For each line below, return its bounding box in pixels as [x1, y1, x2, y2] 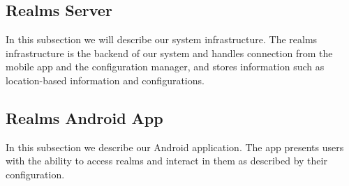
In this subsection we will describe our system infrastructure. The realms [6, 32, 318, 47]
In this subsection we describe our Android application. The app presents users [6, 139, 344, 154]
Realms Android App [6, 107, 163, 128]
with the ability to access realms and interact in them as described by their [6, 153, 327, 168]
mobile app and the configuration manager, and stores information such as [6, 59, 325, 74]
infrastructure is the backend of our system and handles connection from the [6, 45, 333, 60]
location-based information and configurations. [6, 72, 205, 87]
